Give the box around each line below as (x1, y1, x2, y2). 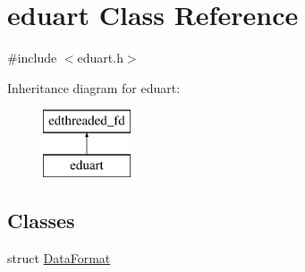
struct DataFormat (7, 248, 111, 267)
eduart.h (77, 48, 123, 67)
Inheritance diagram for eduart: (7, 78, 181, 97)
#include (7, 48, 57, 67)
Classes (7, 206, 75, 234)
